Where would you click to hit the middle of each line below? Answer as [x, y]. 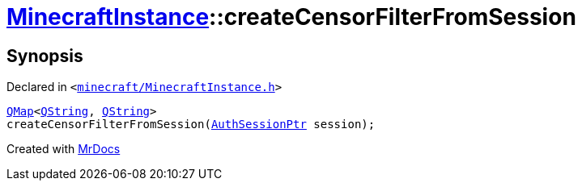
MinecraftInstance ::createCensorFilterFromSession [291, 17]
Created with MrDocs [64, 149]
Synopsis [45, 56]
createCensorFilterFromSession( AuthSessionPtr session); [191, 125]
